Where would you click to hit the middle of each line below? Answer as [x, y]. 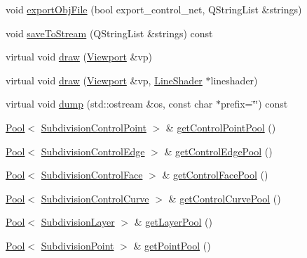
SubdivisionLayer [78, 222]
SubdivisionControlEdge [93, 151]
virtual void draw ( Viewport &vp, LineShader [104, 80]
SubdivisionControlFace [92, 175]
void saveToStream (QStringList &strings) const [109, 33]
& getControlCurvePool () [225, 198]
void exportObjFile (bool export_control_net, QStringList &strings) [154, 9]
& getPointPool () [172, 245]
